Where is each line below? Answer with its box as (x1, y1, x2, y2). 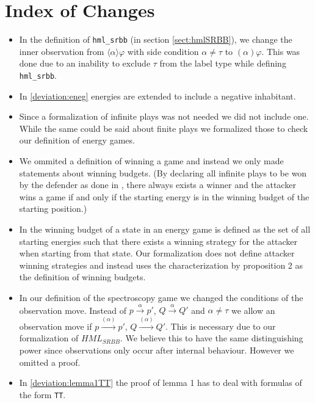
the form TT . (19, 388, 66, 401)
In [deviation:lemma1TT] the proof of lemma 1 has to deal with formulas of (19, 376, 302, 389)
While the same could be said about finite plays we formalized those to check (19, 122, 308, 134)
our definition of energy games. (19, 134, 135, 147)
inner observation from (19, 45, 104, 57)
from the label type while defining (159, 57, 286, 70)
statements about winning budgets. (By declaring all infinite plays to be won (19, 166, 307, 179)
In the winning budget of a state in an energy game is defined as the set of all (19, 222, 311, 235)
